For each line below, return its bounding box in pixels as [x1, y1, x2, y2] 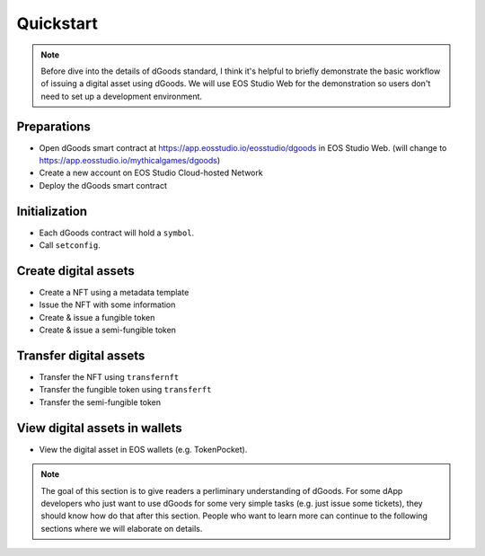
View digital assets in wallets [16, 420, 183, 436]
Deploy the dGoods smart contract [39, 180, 168, 190]
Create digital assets [16, 263, 135, 278]
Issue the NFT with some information [39, 299, 176, 310]
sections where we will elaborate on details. [40, 523, 203, 534]
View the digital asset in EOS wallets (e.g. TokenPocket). [39, 444, 248, 455]
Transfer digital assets [16, 348, 145, 363]
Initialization [16, 203, 88, 219]
